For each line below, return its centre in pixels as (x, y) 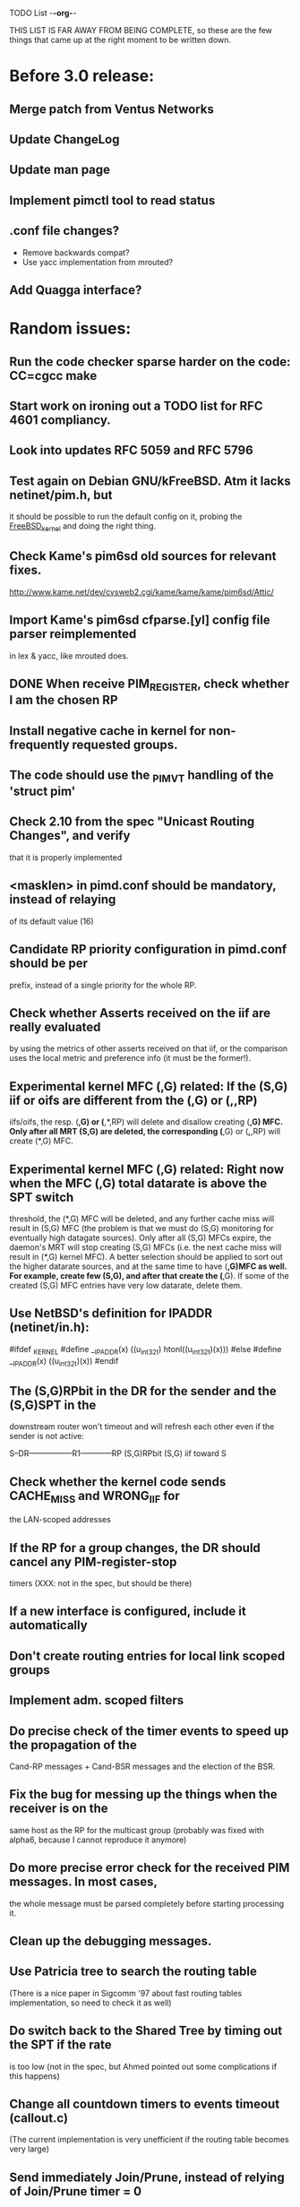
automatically (48, 1625)
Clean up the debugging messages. (111, 1941)
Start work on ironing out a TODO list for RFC (136, 405)
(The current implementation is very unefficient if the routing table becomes (149, 2140)
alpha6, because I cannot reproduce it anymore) (98, 1840)
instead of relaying (63, 900)
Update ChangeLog (64, 139)
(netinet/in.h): (49, 1328)
